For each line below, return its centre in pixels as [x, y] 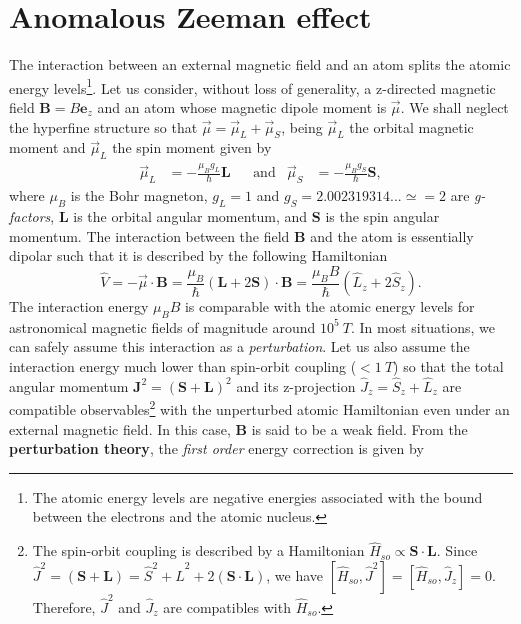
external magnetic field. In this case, [120, 428]
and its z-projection [296, 385]
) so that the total [448, 366]
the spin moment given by [192, 147]
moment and [47, 147]
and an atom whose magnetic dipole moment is [242, 106]
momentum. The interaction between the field [149, 235]
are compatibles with [227, 606]
